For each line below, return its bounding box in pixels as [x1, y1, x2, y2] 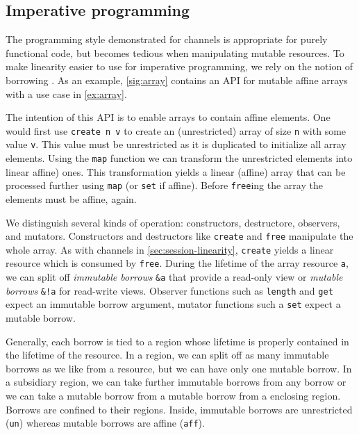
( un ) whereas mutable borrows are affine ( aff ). [6, 416, 205, 430]
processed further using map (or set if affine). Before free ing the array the [6, 178, 323, 192]
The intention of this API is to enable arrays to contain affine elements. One [6, 110, 331, 124]
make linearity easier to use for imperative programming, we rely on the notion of [6, 59, 353, 74]
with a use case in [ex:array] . [6, 86, 127, 101]
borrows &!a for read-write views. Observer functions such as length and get [6, 283, 333, 297]
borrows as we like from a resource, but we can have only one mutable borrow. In [6, 361, 352, 375]
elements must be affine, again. [6, 191, 137, 206]
